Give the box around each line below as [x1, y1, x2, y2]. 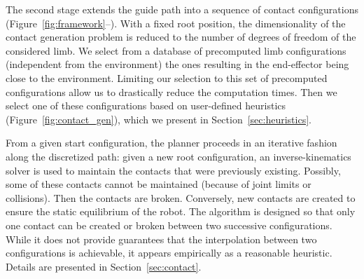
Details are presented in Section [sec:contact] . [6, 259, 202, 273]
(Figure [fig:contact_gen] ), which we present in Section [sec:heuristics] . [6, 111, 311, 126]
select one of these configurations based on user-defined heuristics [6, 98, 286, 113]
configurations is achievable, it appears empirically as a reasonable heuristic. [6, 245, 332, 260]
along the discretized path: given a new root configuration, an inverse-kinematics [6, 149, 351, 163]
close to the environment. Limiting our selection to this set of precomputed [6, 70, 328, 85]
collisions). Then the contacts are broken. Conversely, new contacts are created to [6, 190, 356, 205]
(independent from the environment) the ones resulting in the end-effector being [6, 57, 349, 72]
